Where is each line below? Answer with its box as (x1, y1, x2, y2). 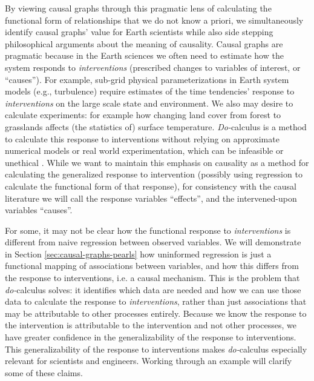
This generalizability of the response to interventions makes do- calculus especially (5, 342, 307, 355)
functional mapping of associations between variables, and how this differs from (5, 259, 299, 272)
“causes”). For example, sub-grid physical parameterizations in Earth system (5, 73, 289, 85)
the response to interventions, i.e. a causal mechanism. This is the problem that (5, 271, 300, 284)
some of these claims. (5, 366, 83, 379)
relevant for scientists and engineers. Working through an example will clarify (5, 354, 292, 367)
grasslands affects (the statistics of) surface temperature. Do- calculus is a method (5, 120, 307, 133)
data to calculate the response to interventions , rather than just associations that (5, 295, 307, 308)
